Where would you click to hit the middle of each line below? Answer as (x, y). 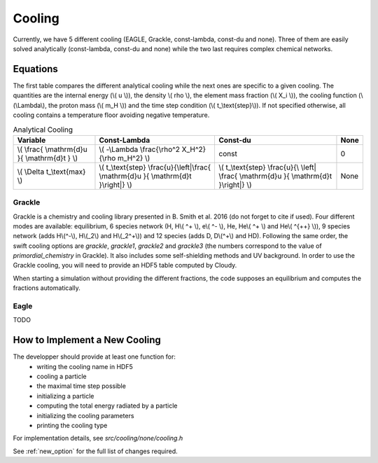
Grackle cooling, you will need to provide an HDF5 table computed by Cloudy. (125, 265)
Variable (31, 140)
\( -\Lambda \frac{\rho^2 (140, 149)
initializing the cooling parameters (85, 415)
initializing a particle (65, 396)
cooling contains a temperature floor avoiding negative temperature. (111, 115)
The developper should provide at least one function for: (94, 357)
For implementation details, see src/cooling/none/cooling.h (98, 438)
